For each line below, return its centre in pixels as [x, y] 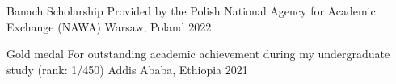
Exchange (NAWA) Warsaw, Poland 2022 [109, 26]
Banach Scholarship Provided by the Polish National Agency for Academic [191, 10]
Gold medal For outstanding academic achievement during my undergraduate [198, 54]
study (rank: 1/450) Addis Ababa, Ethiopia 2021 [127, 69]
